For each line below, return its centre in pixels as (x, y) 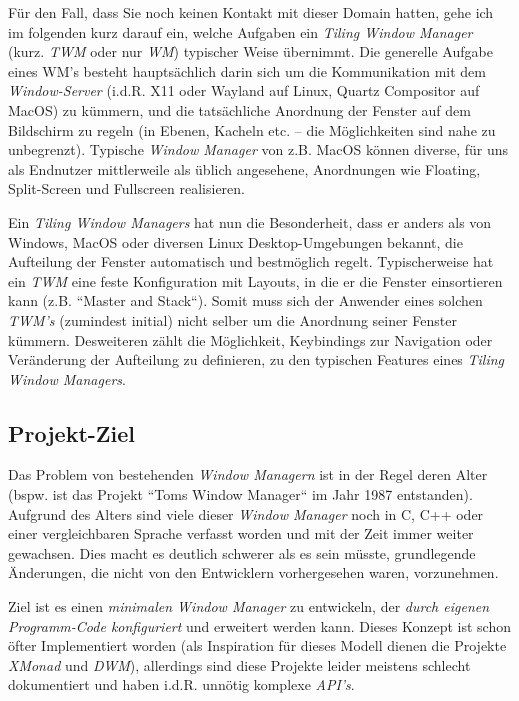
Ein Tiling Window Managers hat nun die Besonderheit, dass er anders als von (250, 221)
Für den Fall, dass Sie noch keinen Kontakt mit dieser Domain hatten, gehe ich (251, 12)
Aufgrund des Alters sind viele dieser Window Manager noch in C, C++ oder (246, 513)
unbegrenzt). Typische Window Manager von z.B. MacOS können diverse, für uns (258, 149)
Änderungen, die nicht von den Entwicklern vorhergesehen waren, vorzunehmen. (253, 572)
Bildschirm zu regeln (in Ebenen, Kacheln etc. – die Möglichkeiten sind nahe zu (252, 129)
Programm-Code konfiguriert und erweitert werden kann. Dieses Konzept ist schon (259, 625)
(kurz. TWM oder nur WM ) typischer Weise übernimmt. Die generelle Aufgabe (250, 51)
